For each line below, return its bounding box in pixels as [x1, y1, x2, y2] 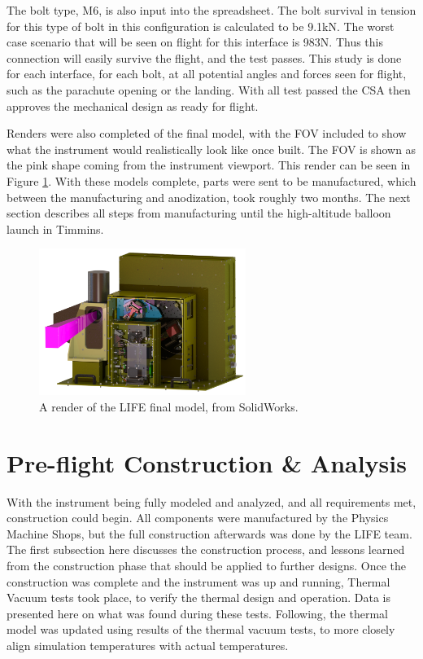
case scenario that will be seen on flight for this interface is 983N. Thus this [7, 33, 384, 51]
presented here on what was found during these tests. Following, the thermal [7, 604, 388, 622]
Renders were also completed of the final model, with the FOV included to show [7, 125, 407, 142]
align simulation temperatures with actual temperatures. [7, 637, 289, 653]
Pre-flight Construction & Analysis [7, 446, 407, 479]
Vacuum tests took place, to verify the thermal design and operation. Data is [7, 589, 390, 606]
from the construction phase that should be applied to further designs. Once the [7, 557, 406, 574]
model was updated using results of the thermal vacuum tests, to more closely [7, 621, 395, 638]
